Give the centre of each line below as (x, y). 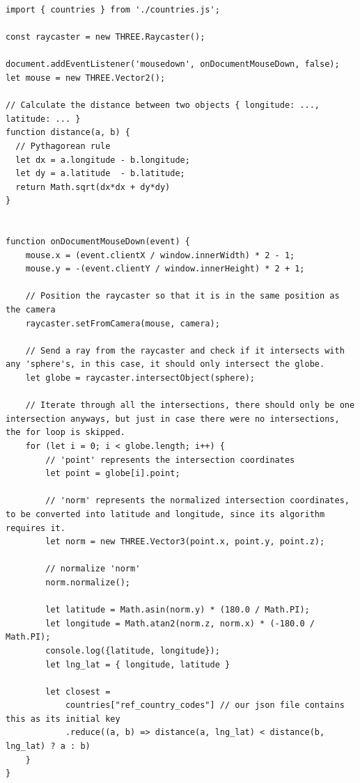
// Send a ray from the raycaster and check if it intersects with (185, 350)
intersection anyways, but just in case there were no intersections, (173, 419)
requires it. (36, 528)
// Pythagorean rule (63, 146)
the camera (31, 310)
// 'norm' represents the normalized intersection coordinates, (197, 501)
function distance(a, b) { (68, 133)
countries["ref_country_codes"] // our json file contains (205, 705)
